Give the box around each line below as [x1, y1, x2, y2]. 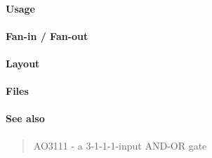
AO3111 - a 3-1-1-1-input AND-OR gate [33, 138, 207, 152]
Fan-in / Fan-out [6, 28, 88, 43]
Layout [6, 55, 40, 70]
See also [6, 111, 45, 126]
